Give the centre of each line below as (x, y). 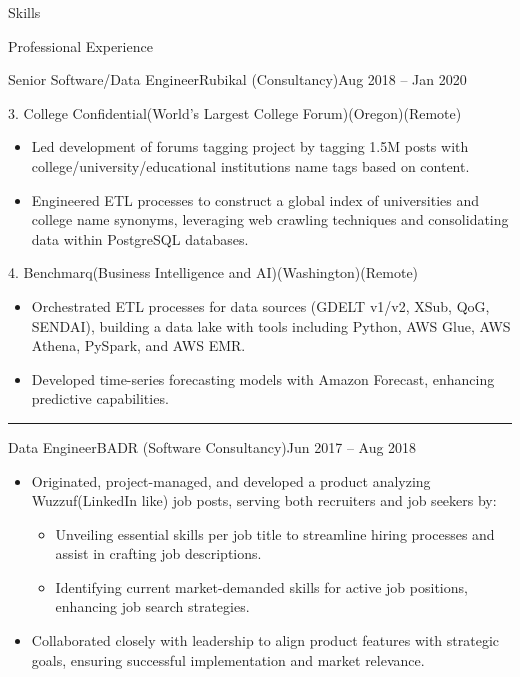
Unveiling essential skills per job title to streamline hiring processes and (275, 533)
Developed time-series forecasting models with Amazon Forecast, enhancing (263, 378)
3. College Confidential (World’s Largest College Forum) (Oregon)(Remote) (235, 112)
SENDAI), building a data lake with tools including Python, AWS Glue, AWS (271, 325)
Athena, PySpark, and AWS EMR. (138, 345)
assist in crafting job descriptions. (158, 553)
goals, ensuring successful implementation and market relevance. (228, 659)
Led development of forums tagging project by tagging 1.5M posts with (250, 146)
